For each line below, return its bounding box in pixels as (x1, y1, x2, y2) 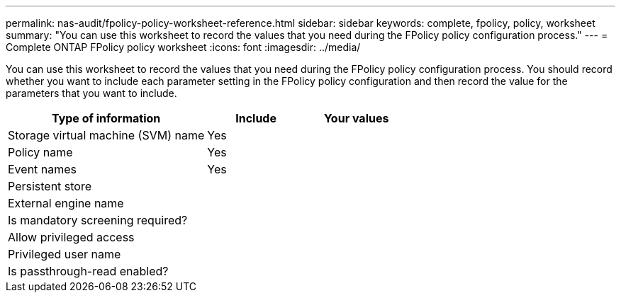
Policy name (8, 145, 73, 159)
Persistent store (8, 179, 92, 193)
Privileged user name (8, 247, 121, 261)
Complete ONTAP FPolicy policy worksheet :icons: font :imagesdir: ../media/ (6, 41, 361, 53)
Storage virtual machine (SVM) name (8, 128, 205, 142)
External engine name (8, 196, 124, 210)
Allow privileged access (8, 230, 135, 244)
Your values (323, 111, 389, 125)
